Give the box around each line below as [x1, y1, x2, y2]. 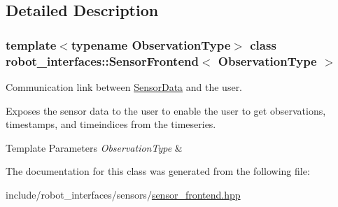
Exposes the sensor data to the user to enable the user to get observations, [6, 103, 326, 117]
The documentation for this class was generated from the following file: [6, 164, 310, 178]
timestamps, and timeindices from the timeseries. [6, 117, 216, 131]
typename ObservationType [71, 36, 231, 53]
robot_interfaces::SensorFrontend [6, 52, 199, 69]
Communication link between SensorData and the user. [6, 79, 243, 94]
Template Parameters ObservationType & [6, 140, 183, 155]
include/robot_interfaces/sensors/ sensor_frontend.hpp [6, 187, 241, 201]
